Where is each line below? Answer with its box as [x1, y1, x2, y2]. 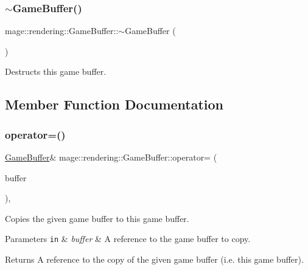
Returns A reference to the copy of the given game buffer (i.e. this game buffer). [5, 253, 304, 266]
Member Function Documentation [5, 95, 224, 114]
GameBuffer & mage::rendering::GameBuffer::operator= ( [5, 151, 217, 163]
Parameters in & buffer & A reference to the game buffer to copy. [5, 232, 251, 245]
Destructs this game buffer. [5, 65, 107, 78]
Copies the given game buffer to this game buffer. [5, 212, 189, 224]
